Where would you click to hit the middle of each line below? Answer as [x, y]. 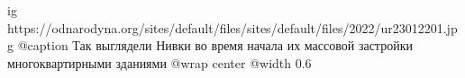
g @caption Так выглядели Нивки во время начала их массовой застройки [210, 45]
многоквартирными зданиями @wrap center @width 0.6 [160, 62]
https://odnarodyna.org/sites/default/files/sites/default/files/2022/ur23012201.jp [232, 27]
